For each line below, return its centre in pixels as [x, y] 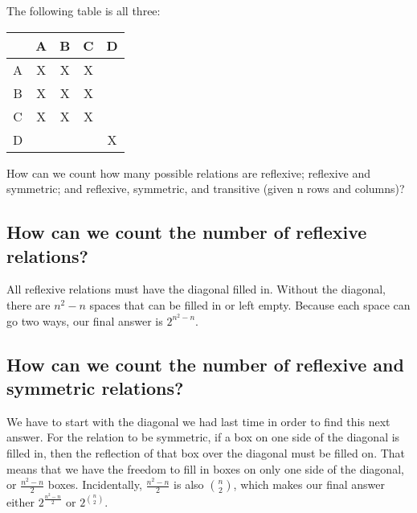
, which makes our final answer [309, 484]
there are [29, 304]
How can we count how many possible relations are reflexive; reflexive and [189, 172]
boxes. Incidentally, [95, 484]
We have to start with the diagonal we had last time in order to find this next [198, 421]
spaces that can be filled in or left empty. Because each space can [250, 304]
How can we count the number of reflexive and [205, 364]
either [21, 502]
